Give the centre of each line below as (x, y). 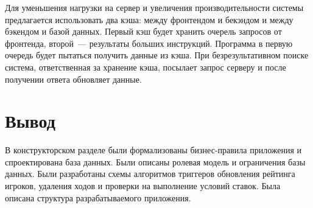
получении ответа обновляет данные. (73, 79)
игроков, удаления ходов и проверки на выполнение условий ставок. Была (143, 186)
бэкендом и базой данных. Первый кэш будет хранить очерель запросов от (143, 31)
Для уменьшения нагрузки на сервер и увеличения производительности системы (154, 7)
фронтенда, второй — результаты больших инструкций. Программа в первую (149, 43)
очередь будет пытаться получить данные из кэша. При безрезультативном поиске (157, 55)
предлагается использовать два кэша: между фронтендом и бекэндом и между (149, 19)
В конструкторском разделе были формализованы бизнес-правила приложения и (153, 150)
